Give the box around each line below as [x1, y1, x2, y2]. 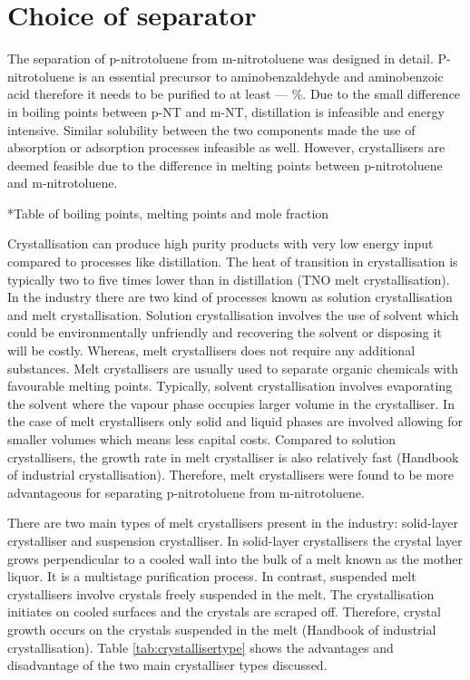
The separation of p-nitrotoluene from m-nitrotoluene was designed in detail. [7, 49, 434, 68]
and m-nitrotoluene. [7, 173, 118, 192]
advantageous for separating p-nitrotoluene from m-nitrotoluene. [7, 482, 365, 501]
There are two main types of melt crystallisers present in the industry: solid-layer [7, 513, 458, 532]
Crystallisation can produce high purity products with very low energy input [7, 234, 434, 253]
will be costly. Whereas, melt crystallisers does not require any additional [7, 341, 416, 360]
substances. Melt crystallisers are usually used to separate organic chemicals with [7, 358, 459, 377]
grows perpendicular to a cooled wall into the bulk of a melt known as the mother [7, 549, 463, 568]
